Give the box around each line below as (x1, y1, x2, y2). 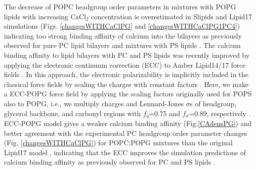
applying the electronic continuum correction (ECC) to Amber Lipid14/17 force (4, 59, 246, 70)
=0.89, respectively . (189, 108, 251, 118)
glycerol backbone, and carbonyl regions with (4, 108, 141, 118)
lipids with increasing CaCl (4, 11, 86, 21)
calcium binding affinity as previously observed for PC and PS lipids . (4, 157, 215, 167)
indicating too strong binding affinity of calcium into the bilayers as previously (4, 30, 242, 41)
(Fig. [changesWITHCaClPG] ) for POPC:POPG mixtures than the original (4, 137, 233, 148)
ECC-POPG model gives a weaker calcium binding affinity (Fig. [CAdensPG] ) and (4, 118, 252, 128)
